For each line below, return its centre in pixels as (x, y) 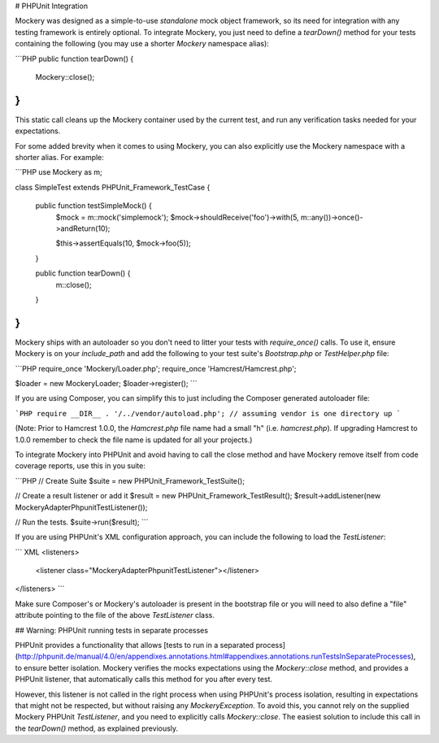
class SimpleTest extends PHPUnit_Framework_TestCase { (113, 187)
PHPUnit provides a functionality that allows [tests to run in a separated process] (150, 645)
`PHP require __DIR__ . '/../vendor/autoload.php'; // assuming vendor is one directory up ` (208, 413)
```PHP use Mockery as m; (59, 172)
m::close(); (74, 285)
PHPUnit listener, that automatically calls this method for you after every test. (143, 680)
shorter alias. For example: (60, 158)
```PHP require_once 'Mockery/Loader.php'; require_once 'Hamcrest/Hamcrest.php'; (156, 368)
